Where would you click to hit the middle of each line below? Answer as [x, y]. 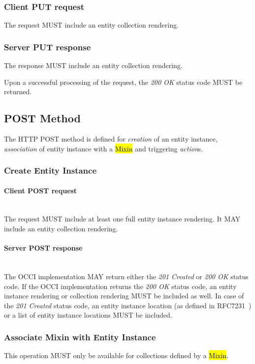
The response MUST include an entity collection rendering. [93, 65]
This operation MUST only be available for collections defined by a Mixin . [116, 355]
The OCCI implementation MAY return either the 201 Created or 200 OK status [126, 276]
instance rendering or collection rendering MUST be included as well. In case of [124, 296]
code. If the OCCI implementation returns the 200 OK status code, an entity [120, 286]
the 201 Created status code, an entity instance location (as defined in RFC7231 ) [128, 305]
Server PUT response [48, 47]
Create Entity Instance [50, 170]
